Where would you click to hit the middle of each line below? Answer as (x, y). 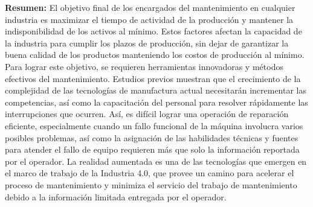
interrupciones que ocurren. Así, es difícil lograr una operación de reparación (147, 114)
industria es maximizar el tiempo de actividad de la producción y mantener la (149, 19)
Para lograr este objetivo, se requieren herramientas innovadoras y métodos (144, 66)
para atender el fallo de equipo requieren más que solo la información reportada (152, 149)
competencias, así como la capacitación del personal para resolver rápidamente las (156, 102)
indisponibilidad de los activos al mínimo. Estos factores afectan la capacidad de (153, 31)
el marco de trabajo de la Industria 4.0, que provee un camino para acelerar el (150, 173)
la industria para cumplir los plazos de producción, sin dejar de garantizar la (147, 43)
